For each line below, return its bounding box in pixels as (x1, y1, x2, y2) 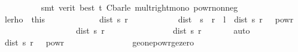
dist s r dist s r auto (75, 24, 250, 37)
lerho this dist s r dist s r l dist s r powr (4, 12, 294, 25)
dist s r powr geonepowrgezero (4, 35, 194, 48)
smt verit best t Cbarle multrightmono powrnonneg (41, 1, 238, 13)
